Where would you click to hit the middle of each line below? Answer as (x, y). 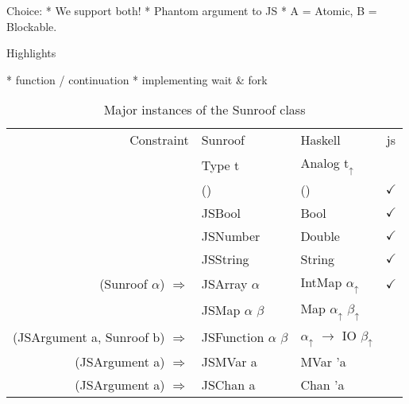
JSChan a (228, 385)
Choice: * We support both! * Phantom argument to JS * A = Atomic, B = (192, 10)
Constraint (159, 140)
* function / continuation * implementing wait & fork (137, 79)
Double (320, 235)
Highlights (31, 53)
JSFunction (233, 336)
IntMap (321, 282)
